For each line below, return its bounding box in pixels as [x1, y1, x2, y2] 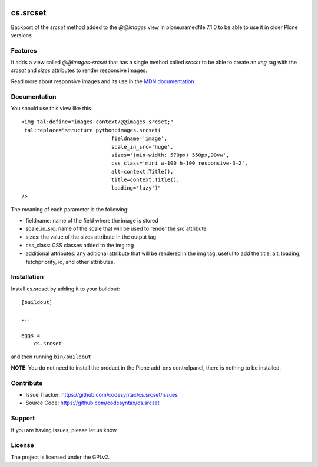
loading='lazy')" [111, 185, 161, 191]
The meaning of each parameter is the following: [11, 206, 129, 213]
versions [11, 31, 32, 38]
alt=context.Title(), [111, 168, 174, 175]
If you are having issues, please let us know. [11, 426, 118, 433]
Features [11, 46, 37, 54]
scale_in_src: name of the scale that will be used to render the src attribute [25, 225, 207, 233]
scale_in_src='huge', [111, 143, 174, 150]
